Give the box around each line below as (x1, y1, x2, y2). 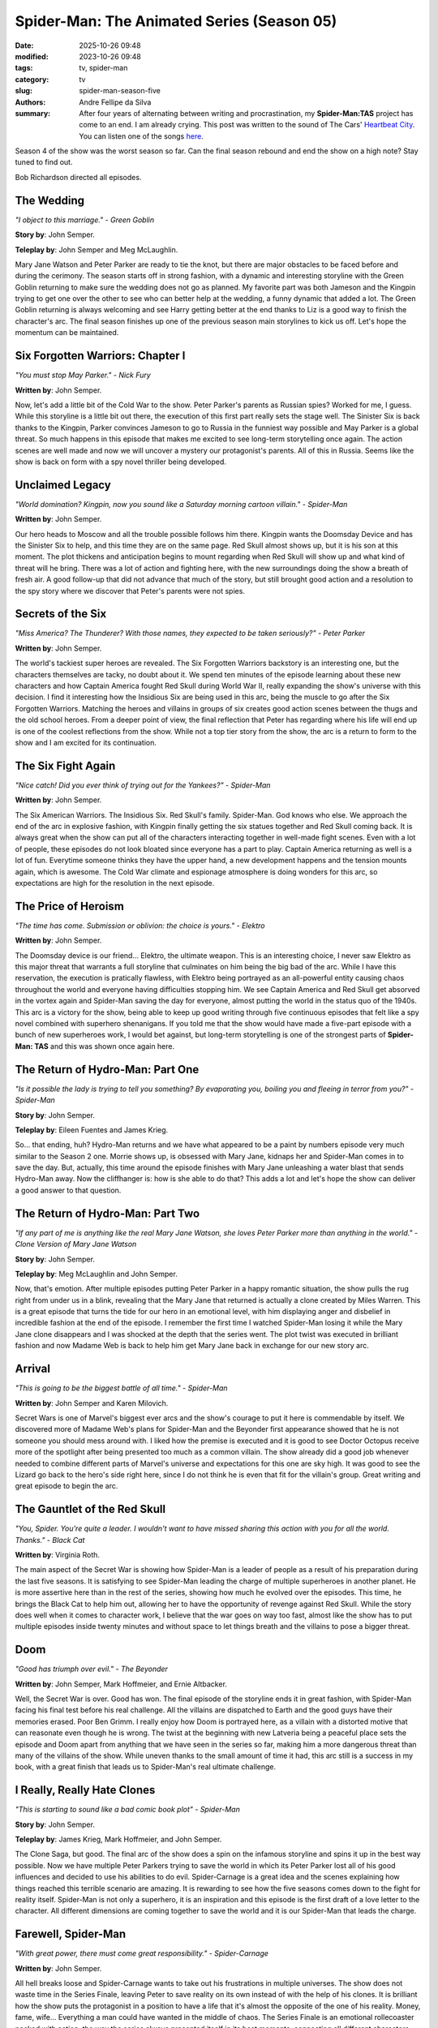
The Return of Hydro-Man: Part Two (15, 1206, 200, 1220)
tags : (15, 63, 33, 73)
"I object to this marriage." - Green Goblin (15, 215, 155, 225)
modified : (15, 51, 49, 61)
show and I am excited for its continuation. (15, 737, 157, 747)
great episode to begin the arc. (15, 1481, 118, 1491)
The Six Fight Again (15, 758, 116, 772)
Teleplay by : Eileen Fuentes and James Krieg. (15, 1124, 169, 1135)
